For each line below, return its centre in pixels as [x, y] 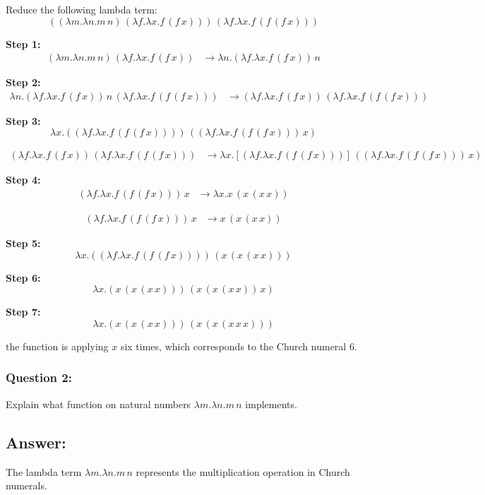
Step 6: [23, 277]
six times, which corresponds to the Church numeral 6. [239, 346]
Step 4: [23, 180]
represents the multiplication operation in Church [243, 471]
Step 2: [23, 82]
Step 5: [23, 243]
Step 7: [23, 312]
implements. [271, 404]
